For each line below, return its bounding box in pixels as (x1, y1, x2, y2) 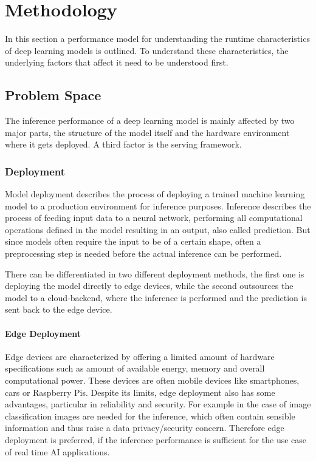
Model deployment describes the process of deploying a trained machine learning (5, 188, 305, 200)
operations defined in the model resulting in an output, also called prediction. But (5, 223, 311, 236)
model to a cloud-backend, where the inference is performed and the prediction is (5, 291, 307, 304)
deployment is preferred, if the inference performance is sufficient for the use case (5, 433, 307, 446)
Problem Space (5, 86, 101, 104)
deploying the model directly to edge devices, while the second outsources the (5, 279, 294, 292)
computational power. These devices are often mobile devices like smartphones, (5, 374, 300, 387)
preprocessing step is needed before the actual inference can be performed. (5, 247, 282, 260)
